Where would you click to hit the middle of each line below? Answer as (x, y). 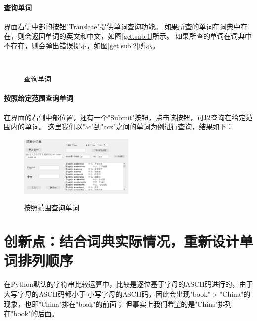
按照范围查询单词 (51, 207)
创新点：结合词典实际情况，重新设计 (122, 241)
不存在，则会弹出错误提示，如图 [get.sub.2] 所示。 (82, 45)
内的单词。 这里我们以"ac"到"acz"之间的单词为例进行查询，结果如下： (122, 127)
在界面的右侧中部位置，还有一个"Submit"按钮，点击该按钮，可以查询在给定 (125, 117)
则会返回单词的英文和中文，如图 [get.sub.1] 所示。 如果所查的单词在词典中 (134, 36)
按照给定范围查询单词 (39, 98)
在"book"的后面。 (31, 313)
